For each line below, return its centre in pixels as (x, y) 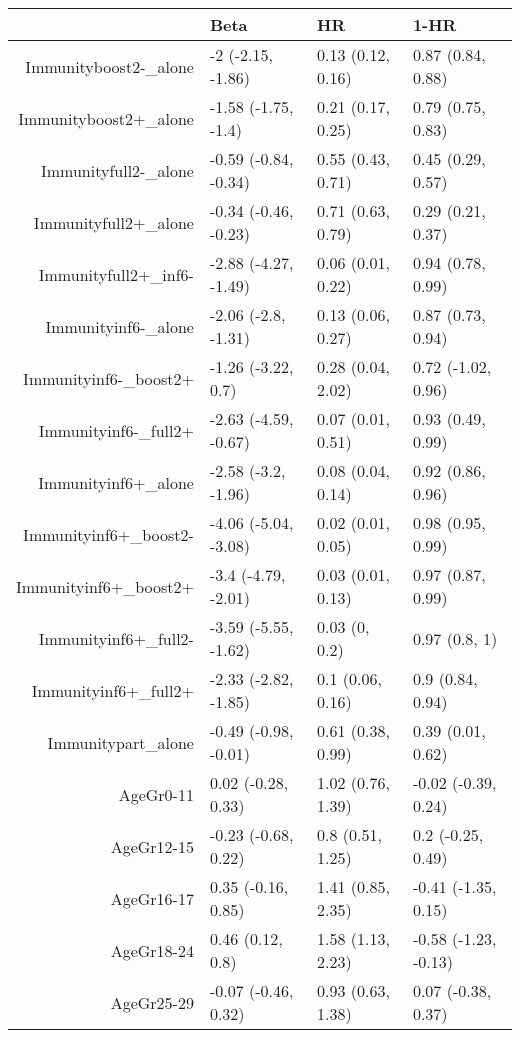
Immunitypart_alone (120, 742)
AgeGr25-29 (152, 1002)
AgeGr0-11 (156, 794)
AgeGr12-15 (152, 846)
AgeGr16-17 (152, 898)
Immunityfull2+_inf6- (116, 274)
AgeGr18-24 (152, 950)
